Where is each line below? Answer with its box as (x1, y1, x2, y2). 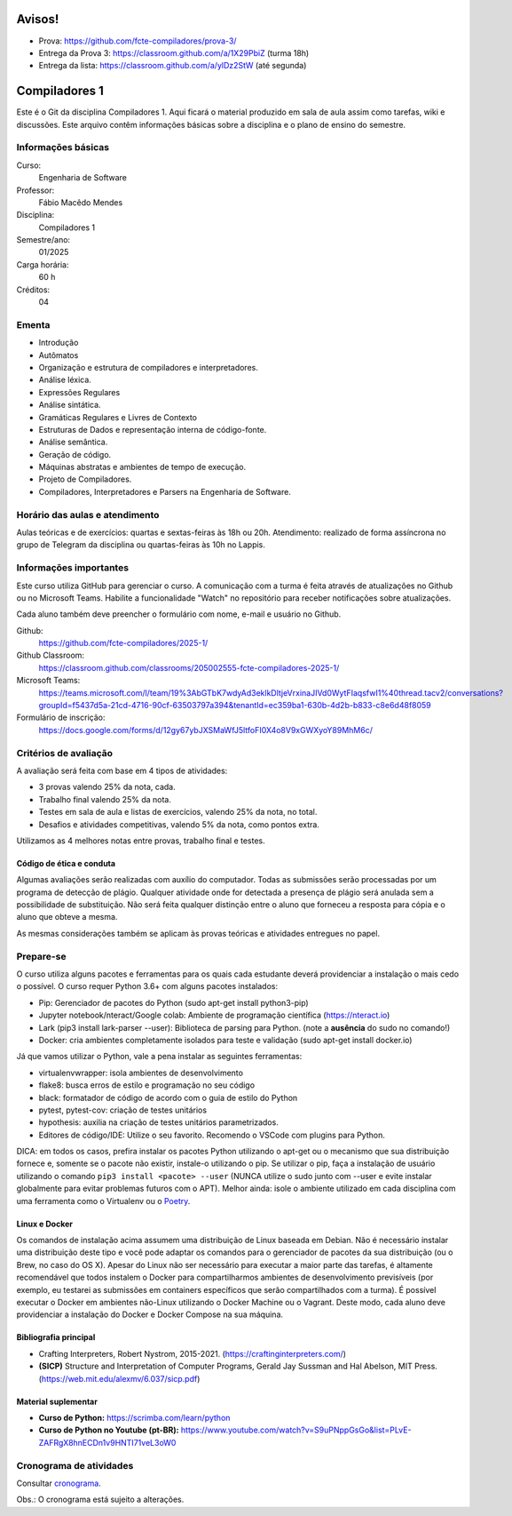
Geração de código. (38, 449, 112, 459)
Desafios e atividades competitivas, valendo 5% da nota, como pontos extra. (38, 818, 319, 830)
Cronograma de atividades (16, 1459, 134, 1472)
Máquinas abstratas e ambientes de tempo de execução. (38, 462, 247, 473)
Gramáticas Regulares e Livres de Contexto (38, 411, 198, 422)
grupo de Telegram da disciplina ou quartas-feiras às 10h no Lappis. (16, 539, 266, 550)
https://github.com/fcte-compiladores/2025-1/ (38, 638, 209, 649)
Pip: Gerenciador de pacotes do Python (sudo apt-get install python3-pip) (38, 997, 310, 1008)
